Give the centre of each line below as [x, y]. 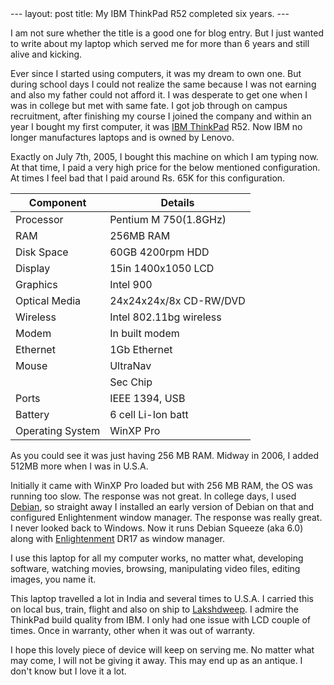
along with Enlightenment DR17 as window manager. [118, 538]
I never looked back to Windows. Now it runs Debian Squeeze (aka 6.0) [157, 528]
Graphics [36, 284]
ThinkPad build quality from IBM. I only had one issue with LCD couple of [160, 620]
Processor [39, 219]
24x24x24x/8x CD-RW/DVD [177, 300]
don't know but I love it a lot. [68, 671]
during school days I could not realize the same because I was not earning [163, 84]
